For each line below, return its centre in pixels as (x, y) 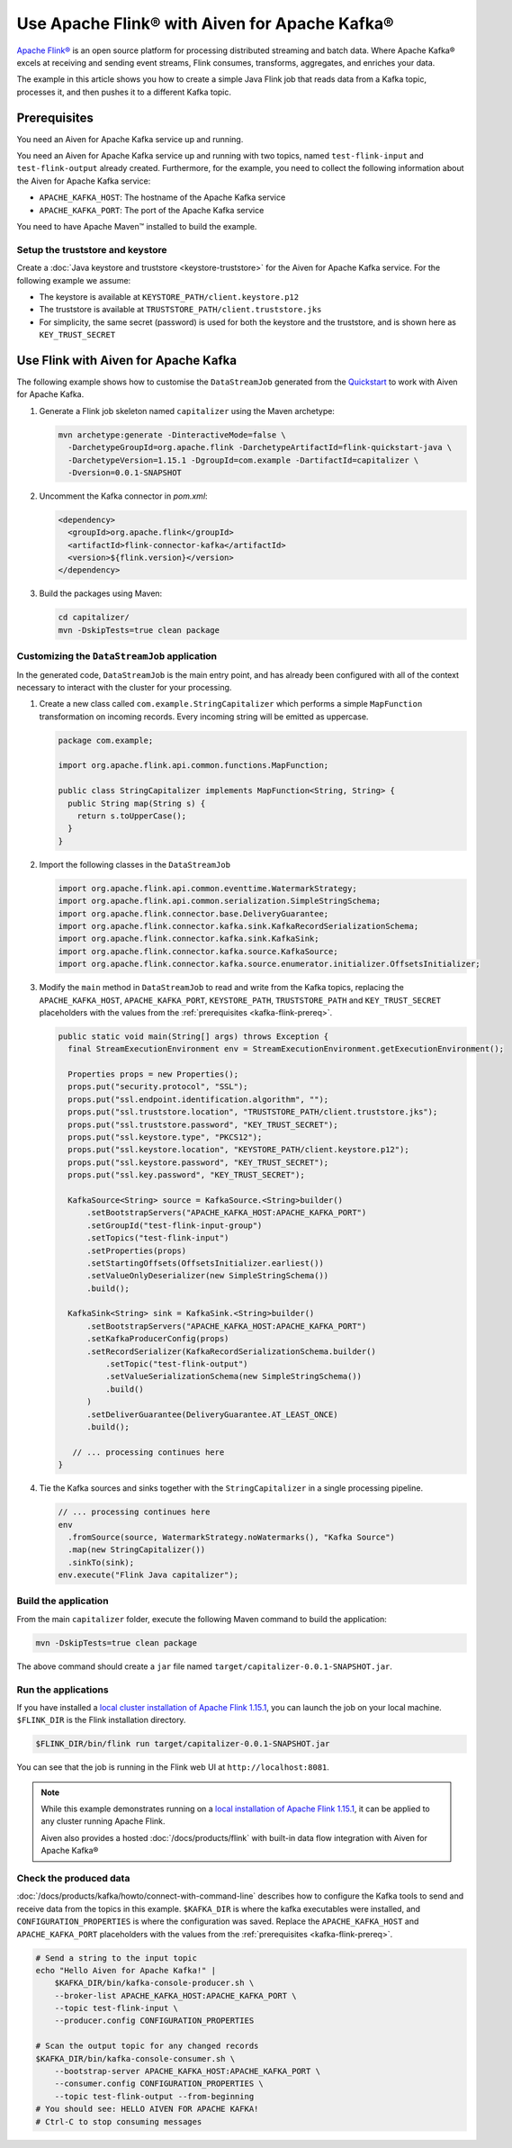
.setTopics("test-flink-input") (158, 1238)
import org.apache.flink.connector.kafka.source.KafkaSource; (198, 951)
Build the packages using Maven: (101, 593)
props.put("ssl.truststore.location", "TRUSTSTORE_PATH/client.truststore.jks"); (253, 1112)
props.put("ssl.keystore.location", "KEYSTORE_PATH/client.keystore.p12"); (238, 1150)
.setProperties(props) (137, 1250)
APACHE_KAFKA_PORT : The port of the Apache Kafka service (152, 210)
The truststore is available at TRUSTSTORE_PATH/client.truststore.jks (180, 310)
